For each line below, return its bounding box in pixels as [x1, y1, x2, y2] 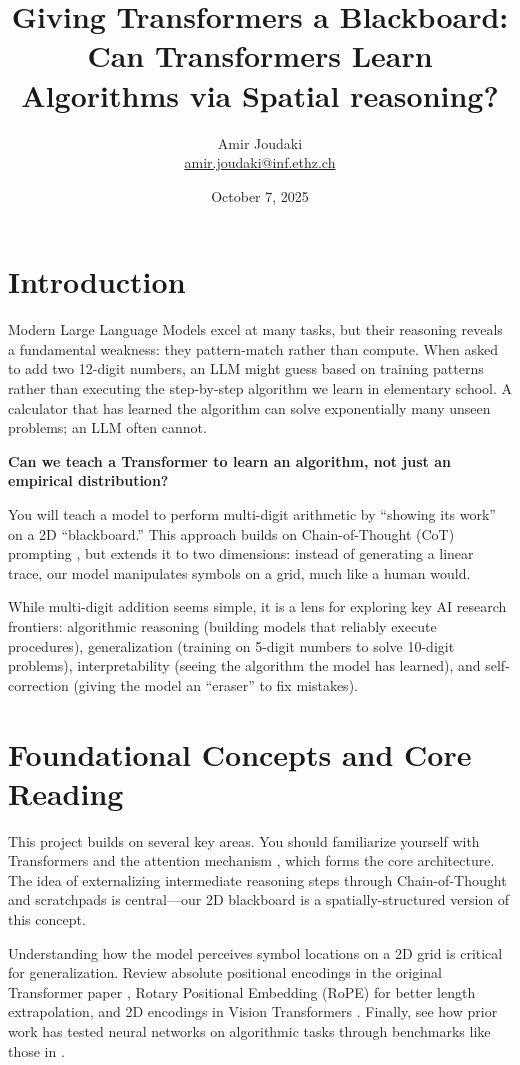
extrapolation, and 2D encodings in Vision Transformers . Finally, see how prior [8, 1001, 498, 1022]
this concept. [8, 909, 86, 929]
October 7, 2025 [211, 185, 309, 206]
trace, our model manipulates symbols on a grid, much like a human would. [8, 562, 471, 583]
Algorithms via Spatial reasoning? [21, 74, 499, 115]
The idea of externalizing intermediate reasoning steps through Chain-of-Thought [8, 869, 507, 890]
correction [8, 674, 69, 695]
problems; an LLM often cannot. [8, 417, 207, 438]
